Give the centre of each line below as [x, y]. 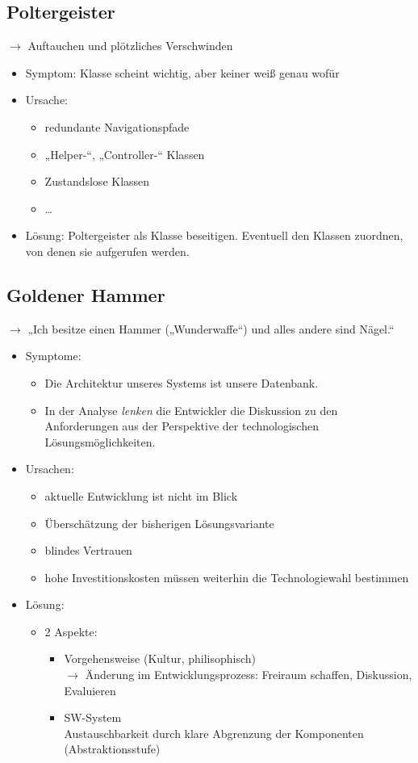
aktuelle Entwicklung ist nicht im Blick [141, 495]
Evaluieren [90, 690]
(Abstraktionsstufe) [112, 749]
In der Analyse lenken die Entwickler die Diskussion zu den [191, 410]
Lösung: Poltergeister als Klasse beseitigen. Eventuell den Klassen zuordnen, [214, 235]
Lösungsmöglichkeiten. [100, 441]
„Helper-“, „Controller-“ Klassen [125, 154]
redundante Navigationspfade [117, 126]
